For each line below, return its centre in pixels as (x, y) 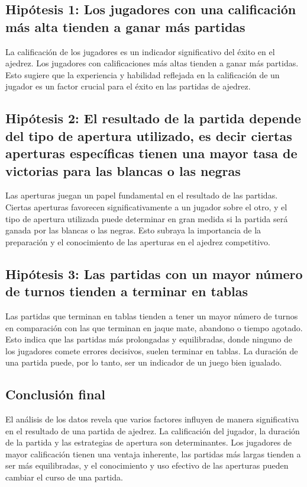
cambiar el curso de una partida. (64, 477)
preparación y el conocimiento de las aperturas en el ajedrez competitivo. (138, 241)
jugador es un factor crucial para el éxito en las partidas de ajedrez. (128, 86)
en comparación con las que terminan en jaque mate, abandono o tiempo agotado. (154, 327)
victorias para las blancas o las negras (123, 170)
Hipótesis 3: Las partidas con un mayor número (154, 273)
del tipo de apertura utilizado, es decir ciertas (149, 135)
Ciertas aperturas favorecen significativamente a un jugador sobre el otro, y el (146, 206)
